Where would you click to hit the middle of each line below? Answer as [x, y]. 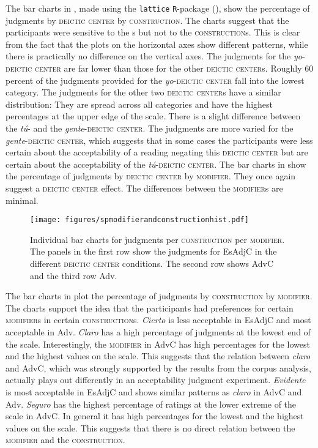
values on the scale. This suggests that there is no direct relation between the [150, 427]
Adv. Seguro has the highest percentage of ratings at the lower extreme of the [151, 404]
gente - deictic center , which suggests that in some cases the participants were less [159, 140]
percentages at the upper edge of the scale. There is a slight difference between [153, 116]
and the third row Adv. [74, 275]
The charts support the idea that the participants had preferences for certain [150, 308]
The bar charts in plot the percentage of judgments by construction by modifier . [159, 296]
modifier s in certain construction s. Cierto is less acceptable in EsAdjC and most [158, 320]
